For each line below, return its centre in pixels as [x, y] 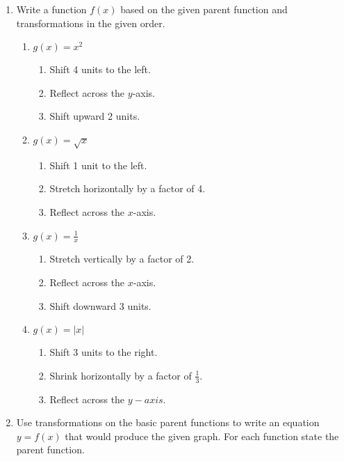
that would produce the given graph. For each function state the [202, 436]
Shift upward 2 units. [95, 116]
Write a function [51, 9]
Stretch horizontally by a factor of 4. [128, 188]
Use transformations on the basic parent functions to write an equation [168, 422]
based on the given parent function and [204, 9]
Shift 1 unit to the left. [98, 165]
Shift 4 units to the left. [100, 69]
